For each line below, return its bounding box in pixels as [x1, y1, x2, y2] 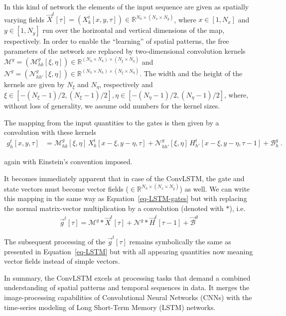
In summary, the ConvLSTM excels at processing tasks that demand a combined [4, 272, 251, 283]
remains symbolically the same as [129, 236, 231, 246]
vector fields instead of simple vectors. [4, 256, 120, 266]
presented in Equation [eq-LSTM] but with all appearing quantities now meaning [4, 246, 253, 256]
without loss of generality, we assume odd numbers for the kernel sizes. [4, 100, 220, 110]
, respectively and [99, 79, 153, 89]
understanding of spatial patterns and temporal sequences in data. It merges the [4, 282, 250, 293]
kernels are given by [4, 79, 65, 89]
